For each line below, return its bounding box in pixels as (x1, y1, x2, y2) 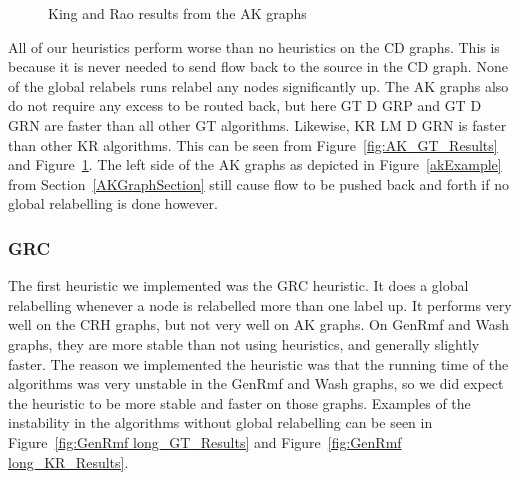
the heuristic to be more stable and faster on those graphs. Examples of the (8, 392, 471, 413)
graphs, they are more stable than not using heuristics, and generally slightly (8, 333, 480, 354)
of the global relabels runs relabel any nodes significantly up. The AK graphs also (8, 75, 509, 96)
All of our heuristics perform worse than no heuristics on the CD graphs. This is (8, 36, 500, 57)
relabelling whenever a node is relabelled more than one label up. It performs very (8, 294, 512, 315)
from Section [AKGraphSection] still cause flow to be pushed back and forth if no (8, 173, 509, 194)
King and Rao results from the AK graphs (48, 3, 307, 23)
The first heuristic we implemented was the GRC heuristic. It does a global (8, 275, 469, 296)
